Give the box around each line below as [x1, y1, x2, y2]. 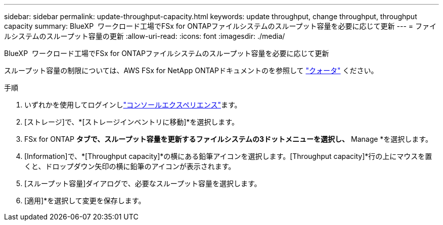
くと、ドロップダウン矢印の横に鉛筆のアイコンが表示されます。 [24, 162, 236, 171]
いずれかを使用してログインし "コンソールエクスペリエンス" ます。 [24, 100, 242, 109]
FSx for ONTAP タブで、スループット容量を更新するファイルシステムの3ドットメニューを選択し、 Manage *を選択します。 [24, 135, 432, 143]
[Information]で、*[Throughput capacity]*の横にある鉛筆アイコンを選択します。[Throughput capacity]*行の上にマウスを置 [24, 152, 432, 160]
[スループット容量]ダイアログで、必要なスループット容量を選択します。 [24, 179, 261, 188]
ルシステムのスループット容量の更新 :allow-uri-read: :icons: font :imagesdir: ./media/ [4, 32, 285, 40]
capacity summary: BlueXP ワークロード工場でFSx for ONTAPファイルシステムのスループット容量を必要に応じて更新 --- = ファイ [4, 22, 436, 30]
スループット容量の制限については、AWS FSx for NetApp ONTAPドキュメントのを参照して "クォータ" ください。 [4, 66, 378, 75]
